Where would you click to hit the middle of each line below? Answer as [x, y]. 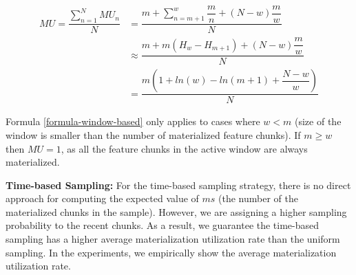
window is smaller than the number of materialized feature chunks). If [153, 134]
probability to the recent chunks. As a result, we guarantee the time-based [163, 225]
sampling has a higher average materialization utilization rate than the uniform [173, 239]
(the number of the [259, 198]
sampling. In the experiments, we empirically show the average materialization [171, 252]
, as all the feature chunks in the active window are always [184, 148]
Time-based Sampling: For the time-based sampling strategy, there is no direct [178, 185]
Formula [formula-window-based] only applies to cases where [133, 121]
